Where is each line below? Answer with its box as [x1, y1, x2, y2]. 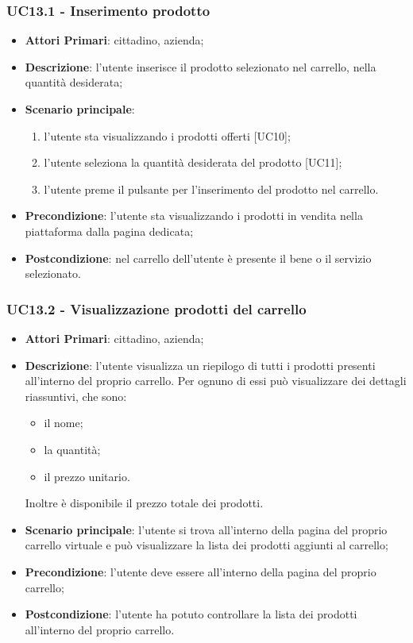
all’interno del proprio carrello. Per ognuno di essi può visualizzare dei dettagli [25, 372, 407, 389]
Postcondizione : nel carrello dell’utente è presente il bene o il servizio [25, 249, 372, 266]
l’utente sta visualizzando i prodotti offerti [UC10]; [44, 127, 291, 144]
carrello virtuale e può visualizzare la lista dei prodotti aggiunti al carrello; [25, 537, 388, 553]
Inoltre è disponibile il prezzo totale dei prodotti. [25, 495, 264, 511]
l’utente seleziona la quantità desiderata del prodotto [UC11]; [44, 154, 342, 171]
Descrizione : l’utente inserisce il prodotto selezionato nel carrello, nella [25, 58, 376, 75]
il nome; [44, 414, 83, 431]
